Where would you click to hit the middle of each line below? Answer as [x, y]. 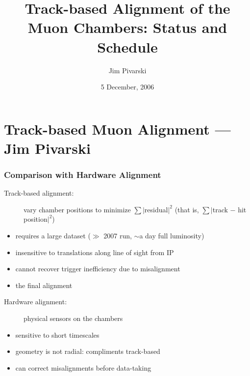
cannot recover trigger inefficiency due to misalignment [98, 269]
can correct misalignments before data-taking [83, 367]
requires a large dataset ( [53, 236]
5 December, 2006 [127, 87]
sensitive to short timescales [57, 334]
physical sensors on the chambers [73, 318]
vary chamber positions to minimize [77, 209]
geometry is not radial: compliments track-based [88, 351]
